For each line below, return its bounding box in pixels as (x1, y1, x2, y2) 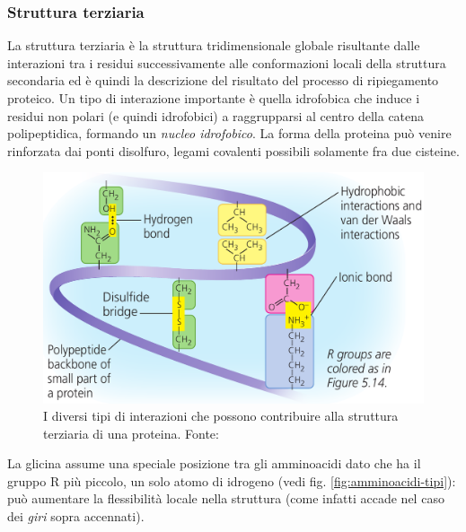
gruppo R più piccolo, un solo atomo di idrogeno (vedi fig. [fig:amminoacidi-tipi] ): (7, 471, 456, 490)
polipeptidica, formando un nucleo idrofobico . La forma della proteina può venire (7, 124, 452, 143)
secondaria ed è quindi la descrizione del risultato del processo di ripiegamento (7, 71, 439, 90)
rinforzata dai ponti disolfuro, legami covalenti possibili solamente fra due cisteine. (7, 141, 460, 160)
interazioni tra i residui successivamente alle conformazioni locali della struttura (7, 53, 446, 72)
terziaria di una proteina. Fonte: (43, 423, 219, 442)
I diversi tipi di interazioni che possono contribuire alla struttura (43, 406, 399, 425)
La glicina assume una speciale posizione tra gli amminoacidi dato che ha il (7, 454, 421, 473)
